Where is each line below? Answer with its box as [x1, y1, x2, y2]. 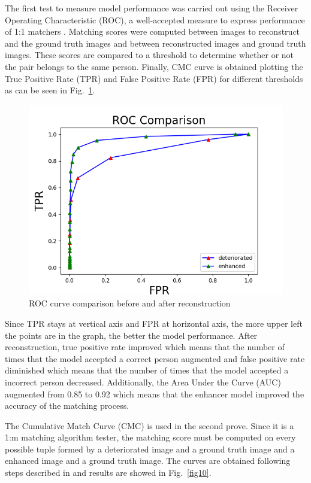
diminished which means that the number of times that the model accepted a [5, 364, 289, 376]
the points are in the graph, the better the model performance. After [5, 329, 258, 341]
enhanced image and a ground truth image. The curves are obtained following [5, 454, 291, 467]
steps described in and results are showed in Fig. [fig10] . [5, 466, 212, 479]
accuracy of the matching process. [5, 399, 129, 412]
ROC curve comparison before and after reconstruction [29, 297, 231, 309]
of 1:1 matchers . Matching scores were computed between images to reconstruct [5, 25, 300, 38]
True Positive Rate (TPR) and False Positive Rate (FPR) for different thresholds [5, 72, 303, 84]
